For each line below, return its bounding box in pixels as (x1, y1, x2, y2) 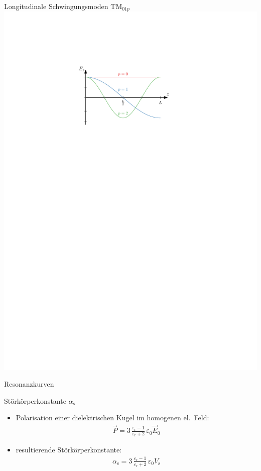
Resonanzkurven (4, 379, 54, 389)
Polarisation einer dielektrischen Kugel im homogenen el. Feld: (16, 412, 209, 423)
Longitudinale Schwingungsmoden (4, 1, 108, 11)
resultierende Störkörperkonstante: (16, 444, 122, 455)
